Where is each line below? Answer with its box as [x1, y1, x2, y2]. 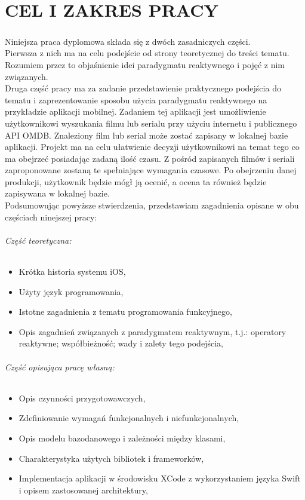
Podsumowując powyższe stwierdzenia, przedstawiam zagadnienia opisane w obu [5, 199, 299, 211]
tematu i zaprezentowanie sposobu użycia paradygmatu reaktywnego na [5, 93, 267, 106]
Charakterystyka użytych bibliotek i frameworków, [19, 452, 204, 464]
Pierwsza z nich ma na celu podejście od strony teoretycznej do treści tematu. [5, 47, 289, 59]
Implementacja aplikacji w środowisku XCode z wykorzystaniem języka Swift [19, 472, 301, 484]
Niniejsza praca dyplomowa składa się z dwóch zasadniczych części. [5, 35, 251, 47]
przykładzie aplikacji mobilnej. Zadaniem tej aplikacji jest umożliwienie [5, 105, 266, 118]
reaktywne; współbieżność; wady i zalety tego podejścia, [19, 337, 223, 349]
